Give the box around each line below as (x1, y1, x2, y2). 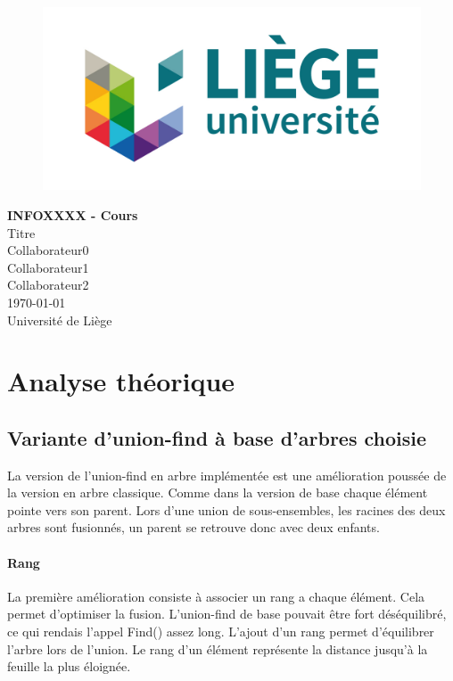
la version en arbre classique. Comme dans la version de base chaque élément (7, 483, 428, 502)
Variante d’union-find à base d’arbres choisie (7, 423, 427, 451)
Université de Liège (7, 310, 112, 329)
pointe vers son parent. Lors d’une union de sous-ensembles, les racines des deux (7, 500, 446, 519)
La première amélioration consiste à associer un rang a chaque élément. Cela (7, 587, 425, 605)
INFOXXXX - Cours (7, 205, 138, 224)
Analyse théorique (7, 363, 235, 399)
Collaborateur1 (7, 258, 89, 276)
